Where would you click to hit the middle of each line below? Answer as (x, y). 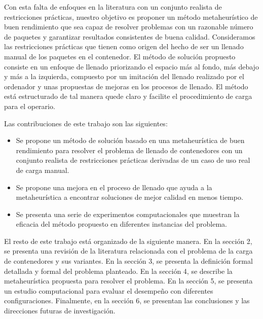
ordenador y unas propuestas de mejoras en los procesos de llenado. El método (126, 86)
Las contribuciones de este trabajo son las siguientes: (86, 123)
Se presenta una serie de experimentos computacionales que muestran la (128, 214)
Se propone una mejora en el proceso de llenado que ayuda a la (114, 187)
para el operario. (30, 106)
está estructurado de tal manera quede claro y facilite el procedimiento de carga (128, 96)
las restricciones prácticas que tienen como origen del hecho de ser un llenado (124, 46)
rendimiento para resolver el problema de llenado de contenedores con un (129, 150)
